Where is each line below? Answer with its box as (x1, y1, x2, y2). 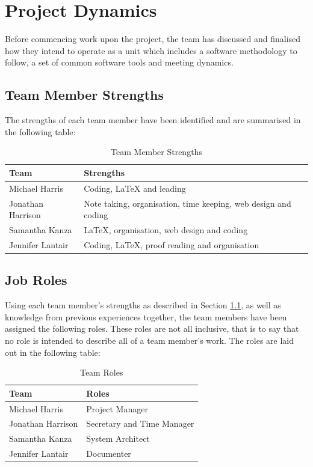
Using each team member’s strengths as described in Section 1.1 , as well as (5, 299, 281, 311)
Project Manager (86, 402, 148, 415)
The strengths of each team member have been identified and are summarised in (5, 114, 301, 126)
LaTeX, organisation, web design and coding (84, 224, 248, 236)
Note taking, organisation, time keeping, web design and (84, 197, 291, 209)
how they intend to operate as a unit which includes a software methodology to (5, 44, 297, 56)
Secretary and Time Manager (86, 417, 194, 430)
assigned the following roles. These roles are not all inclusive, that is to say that (5, 322, 299, 335)
